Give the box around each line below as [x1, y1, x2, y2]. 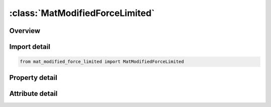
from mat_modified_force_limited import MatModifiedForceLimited [20, 59, 184, 64]
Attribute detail [9, 89, 58, 97]
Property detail [9, 73, 58, 82]
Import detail [9, 42, 50, 51]
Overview [9, 26, 41, 35]
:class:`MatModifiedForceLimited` [9, 7, 155, 18]
